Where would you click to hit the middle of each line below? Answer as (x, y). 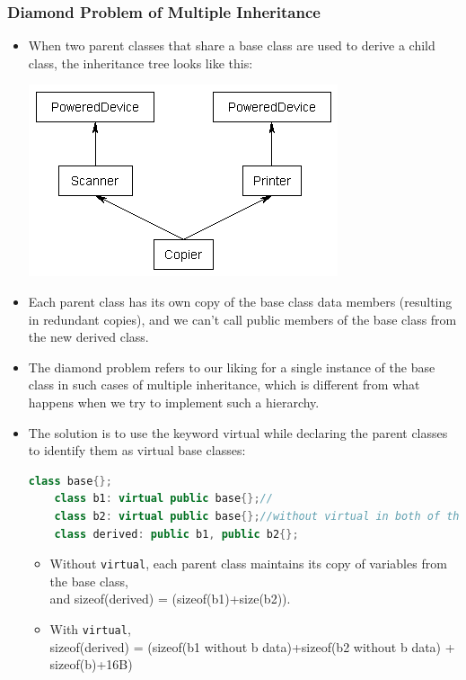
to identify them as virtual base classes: (137, 450)
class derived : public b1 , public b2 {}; (176, 534)
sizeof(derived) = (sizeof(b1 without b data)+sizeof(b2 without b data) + (252, 646)
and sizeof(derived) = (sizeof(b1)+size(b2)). (170, 599)
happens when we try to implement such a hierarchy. (174, 402)
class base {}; (70, 481)
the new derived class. (88, 337)
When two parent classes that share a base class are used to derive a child (232, 45)
